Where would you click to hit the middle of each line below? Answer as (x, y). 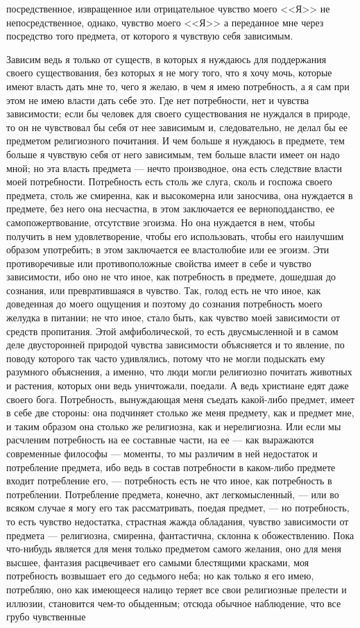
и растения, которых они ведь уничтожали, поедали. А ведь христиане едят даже (178, 385)
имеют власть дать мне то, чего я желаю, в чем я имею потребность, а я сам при (178, 86)
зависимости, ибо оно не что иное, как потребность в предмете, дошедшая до (171, 277)
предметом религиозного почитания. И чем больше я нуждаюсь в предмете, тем (175, 141)
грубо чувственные (46, 617)
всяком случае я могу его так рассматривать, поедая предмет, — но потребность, (178, 508)
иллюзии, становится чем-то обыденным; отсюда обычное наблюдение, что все (174, 603)
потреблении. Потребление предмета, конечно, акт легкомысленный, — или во (173, 494)
